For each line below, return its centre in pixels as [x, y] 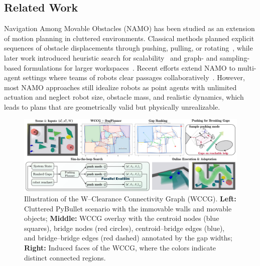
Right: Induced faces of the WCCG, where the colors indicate [120, 248]
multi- [247, 67]
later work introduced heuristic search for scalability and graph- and [111, 57]
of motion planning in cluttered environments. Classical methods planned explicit [129, 38]
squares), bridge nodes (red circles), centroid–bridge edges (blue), [124, 228]
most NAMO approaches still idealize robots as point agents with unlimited [120, 87]
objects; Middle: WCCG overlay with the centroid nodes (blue [122, 218]
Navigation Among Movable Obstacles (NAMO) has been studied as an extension [129, 28]
